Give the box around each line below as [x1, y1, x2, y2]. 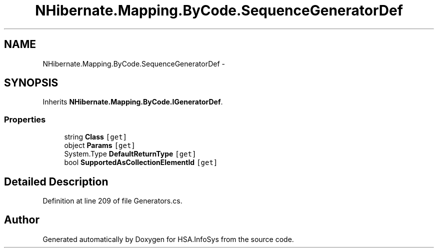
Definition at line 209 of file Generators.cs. [42, 196, 182, 205]
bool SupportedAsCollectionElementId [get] [64, 158, 218, 167]
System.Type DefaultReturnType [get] [64, 149, 196, 158]
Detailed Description [4, 175, 108, 188]
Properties [4, 114, 46, 124]
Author [4, 213, 39, 226]
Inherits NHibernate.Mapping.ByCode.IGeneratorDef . [42, 97, 223, 106]
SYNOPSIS [4, 76, 58, 89]
